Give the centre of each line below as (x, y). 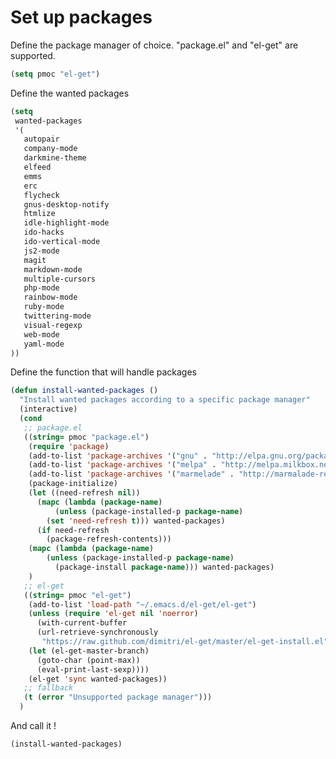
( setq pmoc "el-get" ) (55, 74)
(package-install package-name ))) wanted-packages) (164, 567)
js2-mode (41, 251)
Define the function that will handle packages (103, 372)
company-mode (50, 149)
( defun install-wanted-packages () (84, 391)
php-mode (41, 288)
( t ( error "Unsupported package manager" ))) (118, 697)
